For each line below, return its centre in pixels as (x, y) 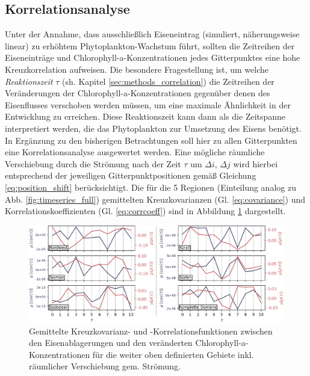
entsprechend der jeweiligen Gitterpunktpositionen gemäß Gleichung (131, 175)
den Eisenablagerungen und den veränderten (111, 343)
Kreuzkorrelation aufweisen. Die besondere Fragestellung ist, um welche (137, 69)
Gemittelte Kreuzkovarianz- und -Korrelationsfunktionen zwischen (151, 331)
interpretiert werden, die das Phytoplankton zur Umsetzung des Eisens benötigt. (153, 128)
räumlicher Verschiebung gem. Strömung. (105, 366)
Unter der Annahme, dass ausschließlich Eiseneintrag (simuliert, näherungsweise (152, 34)
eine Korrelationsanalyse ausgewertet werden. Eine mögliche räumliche (135, 152)
